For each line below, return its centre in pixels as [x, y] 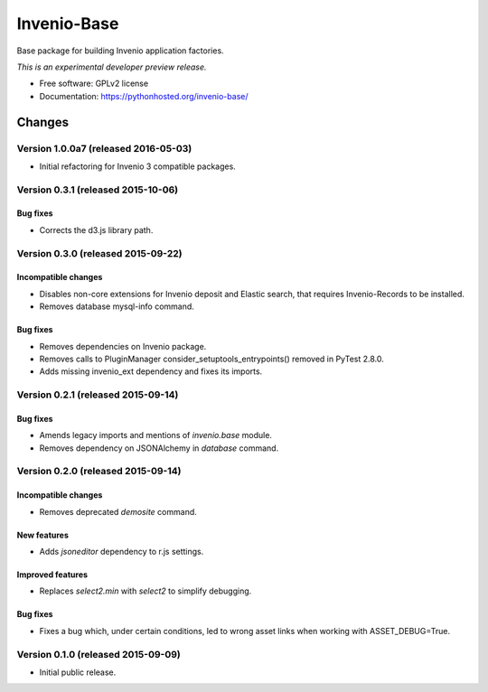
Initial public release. [78, 672]
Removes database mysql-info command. [117, 306]
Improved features [52, 575]
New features [43, 535]
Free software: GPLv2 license [94, 84]
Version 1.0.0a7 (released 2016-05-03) [104, 148]
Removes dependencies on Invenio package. [123, 346]
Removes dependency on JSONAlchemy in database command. [159, 448]
